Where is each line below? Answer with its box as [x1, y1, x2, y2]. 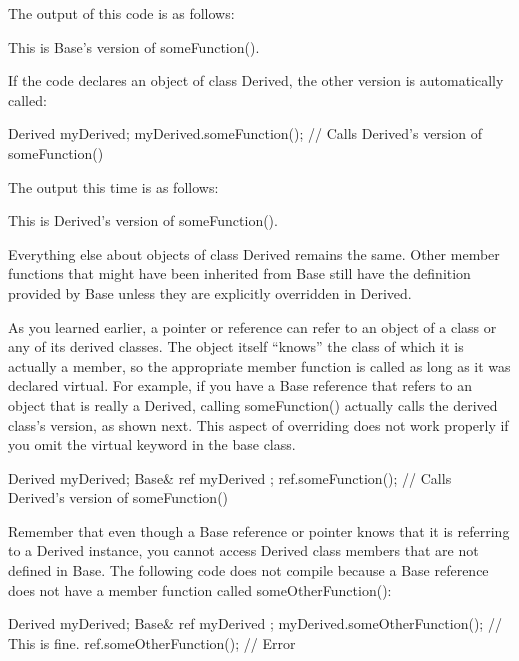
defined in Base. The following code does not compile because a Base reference [8, 560, 489, 581]
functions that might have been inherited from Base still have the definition [8, 263, 471, 284]
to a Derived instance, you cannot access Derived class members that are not [8, 540, 479, 561]
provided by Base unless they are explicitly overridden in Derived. [8, 282, 412, 303]
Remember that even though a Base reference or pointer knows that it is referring [8, 520, 510, 541]
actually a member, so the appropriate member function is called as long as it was [8, 355, 511, 376]
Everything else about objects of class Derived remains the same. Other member [8, 243, 500, 264]
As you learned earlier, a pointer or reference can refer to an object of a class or [8, 316, 497, 337]
